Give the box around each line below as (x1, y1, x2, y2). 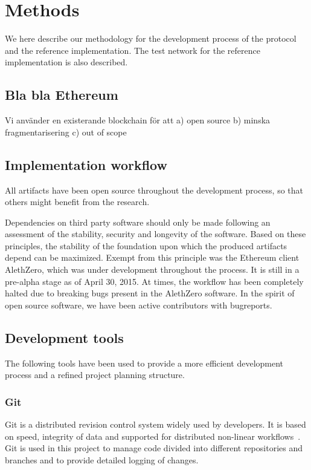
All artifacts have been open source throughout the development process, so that (5, 183, 304, 196)
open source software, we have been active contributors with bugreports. (5, 298, 272, 311)
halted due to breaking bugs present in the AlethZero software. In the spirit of (5, 287, 295, 299)
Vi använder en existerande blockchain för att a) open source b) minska (5, 114, 271, 126)
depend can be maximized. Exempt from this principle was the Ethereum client (5, 251, 300, 264)
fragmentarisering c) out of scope (5, 125, 127, 138)
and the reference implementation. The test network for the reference (5, 44, 260, 56)
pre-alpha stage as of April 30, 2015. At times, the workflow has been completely (5, 275, 304, 287)
